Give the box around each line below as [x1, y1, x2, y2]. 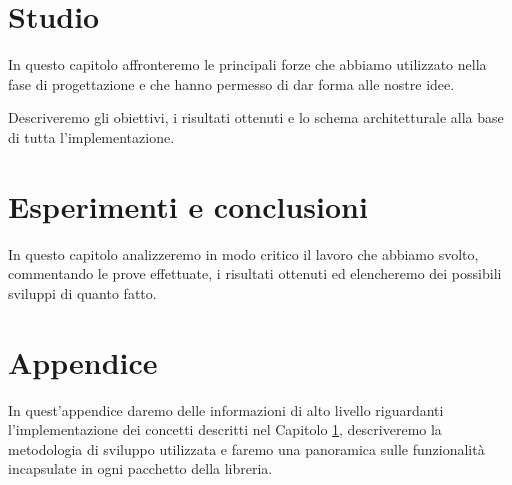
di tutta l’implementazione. [8, 126, 175, 147]
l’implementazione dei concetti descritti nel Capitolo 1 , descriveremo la [8, 419, 442, 440]
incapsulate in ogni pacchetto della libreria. [8, 458, 273, 479]
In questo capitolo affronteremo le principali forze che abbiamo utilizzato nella [8, 54, 487, 75]
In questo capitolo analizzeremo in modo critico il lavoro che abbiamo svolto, [8, 243, 479, 264]
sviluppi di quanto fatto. [8, 282, 157, 303]
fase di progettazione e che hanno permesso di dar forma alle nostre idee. [8, 73, 455, 94]
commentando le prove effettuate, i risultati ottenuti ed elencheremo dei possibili [8, 263, 502, 284]
